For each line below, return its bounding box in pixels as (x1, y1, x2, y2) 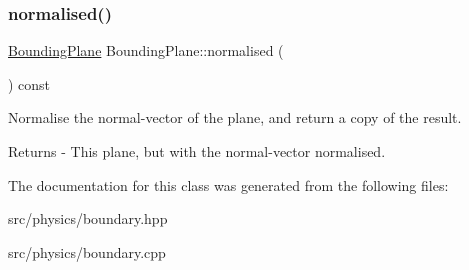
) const (8, 73, 51, 94)
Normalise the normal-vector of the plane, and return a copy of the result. (8, 107, 462, 128)
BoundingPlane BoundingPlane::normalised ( (8, 40, 284, 61)
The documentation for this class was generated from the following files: (8, 174, 449, 195)
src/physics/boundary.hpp (8, 208, 168, 229)
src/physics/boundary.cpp (8, 241, 166, 262)
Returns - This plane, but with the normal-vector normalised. (8, 141, 386, 161)
